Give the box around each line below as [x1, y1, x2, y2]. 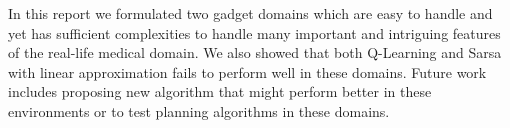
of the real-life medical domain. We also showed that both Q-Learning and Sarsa [8, 42, 502, 63]
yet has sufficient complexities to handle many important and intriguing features [8, 22, 501, 43]
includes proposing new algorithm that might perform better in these [8, 81, 432, 102]
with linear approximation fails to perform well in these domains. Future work [8, 61, 487, 82]
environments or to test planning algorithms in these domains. [8, 100, 390, 121]
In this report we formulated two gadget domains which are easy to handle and [8, 3, 493, 23]
